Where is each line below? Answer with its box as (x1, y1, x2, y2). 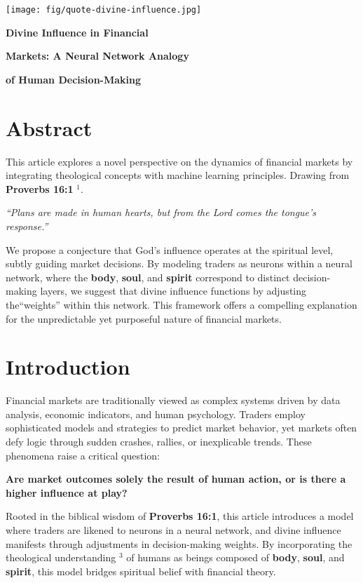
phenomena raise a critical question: (6, 448, 160, 462)
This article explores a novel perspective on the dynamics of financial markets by (6, 154, 353, 168)
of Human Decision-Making (6, 72, 142, 86)
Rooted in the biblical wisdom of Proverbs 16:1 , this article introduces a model (6, 509, 354, 523)
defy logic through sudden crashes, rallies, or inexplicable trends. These (6, 434, 312, 448)
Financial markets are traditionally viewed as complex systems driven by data (6, 393, 341, 408)
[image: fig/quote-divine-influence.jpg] (6, 5, 202, 15)
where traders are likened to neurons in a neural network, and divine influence (6, 522, 341, 537)
